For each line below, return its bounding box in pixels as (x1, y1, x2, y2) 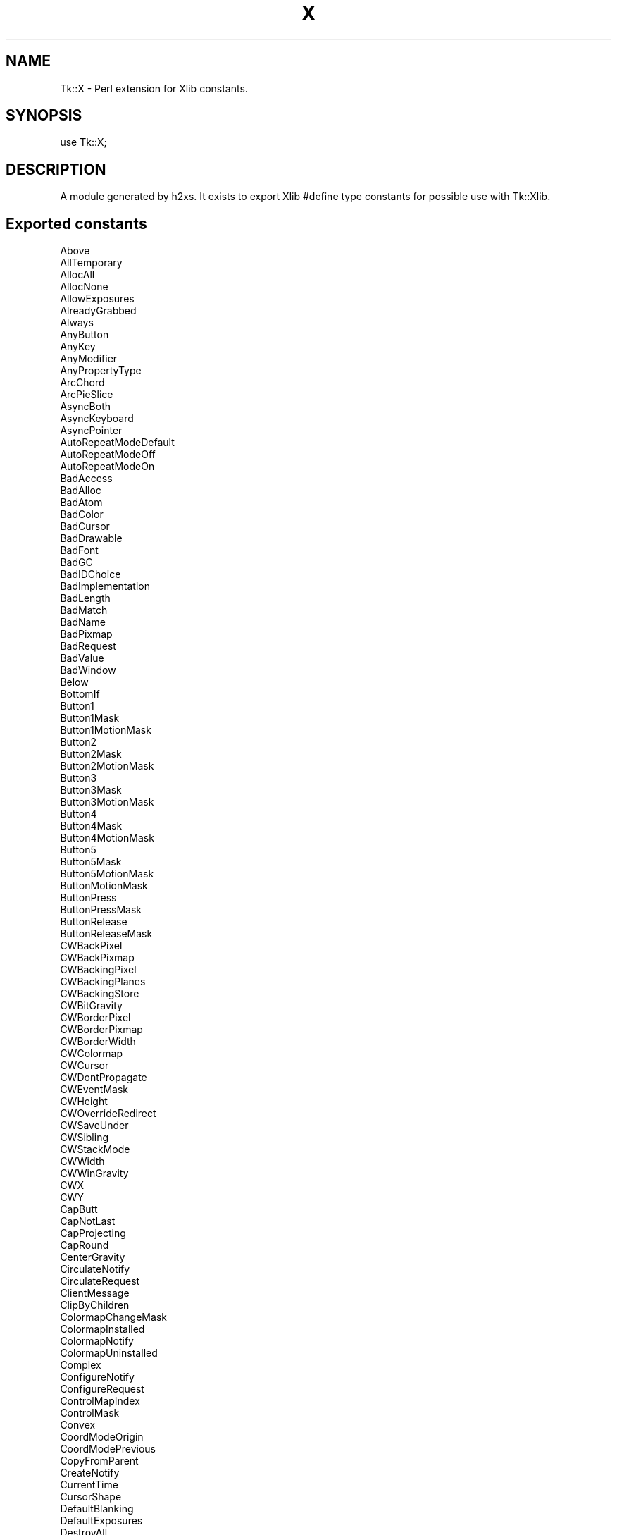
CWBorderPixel (60, 1011, 131, 1024)
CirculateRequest (60, 1275, 140, 1288)
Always (60, 316, 94, 329)
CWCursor (60, 1059, 109, 1072)
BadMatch (60, 604, 108, 617)
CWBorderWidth (60, 1035, 136, 1048)
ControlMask (60, 1407, 120, 1419)
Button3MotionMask (60, 796, 154, 808)
